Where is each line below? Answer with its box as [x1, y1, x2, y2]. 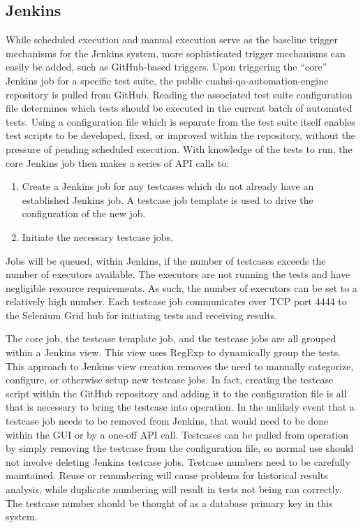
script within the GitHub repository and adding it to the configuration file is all [6, 386, 347, 400]
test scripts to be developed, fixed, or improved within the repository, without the [6, 128, 356, 142]
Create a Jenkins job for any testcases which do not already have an [22, 179, 314, 193]
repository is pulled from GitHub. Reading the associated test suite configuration [6, 87, 353, 101]
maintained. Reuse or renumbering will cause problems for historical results [6, 468, 328, 483]
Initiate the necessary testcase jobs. [22, 229, 174, 244]
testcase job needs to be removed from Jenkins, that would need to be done [6, 413, 329, 428]
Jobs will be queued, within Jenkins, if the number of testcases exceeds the [6, 253, 326, 267]
